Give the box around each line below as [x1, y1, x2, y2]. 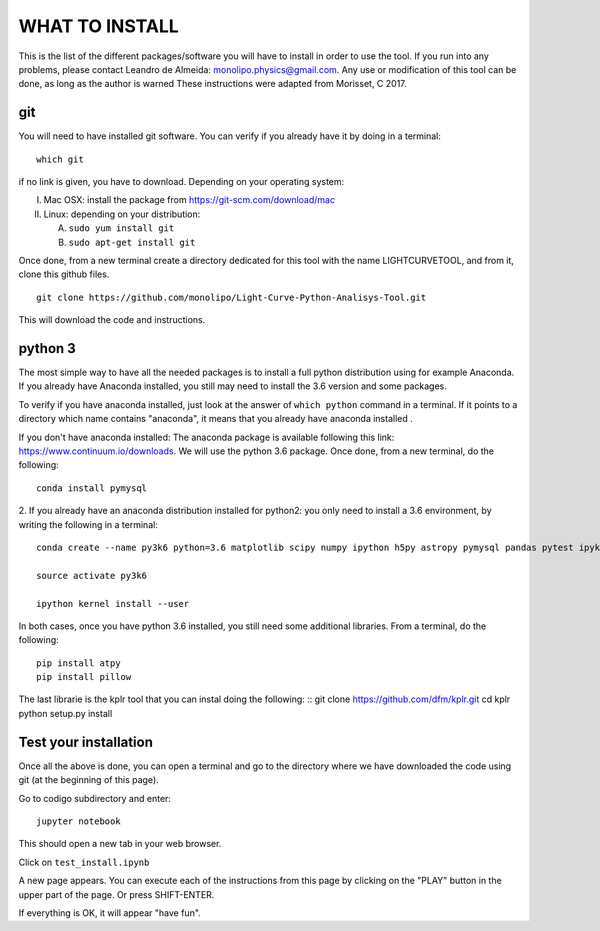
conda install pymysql [36, 482, 148, 494]
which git [36, 153, 84, 165]
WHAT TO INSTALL [18, 15, 179, 37]
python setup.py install [18, 707, 113, 719]
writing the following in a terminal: [18, 518, 159, 530]
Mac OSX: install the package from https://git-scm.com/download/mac [43, 194, 335, 206]
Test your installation [18, 733, 154, 750]
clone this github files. [18, 268, 110, 280]
